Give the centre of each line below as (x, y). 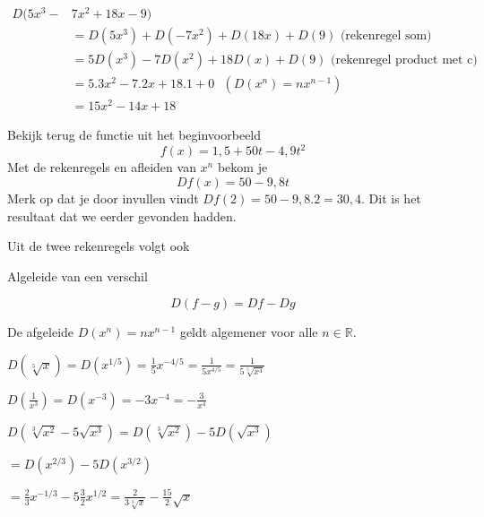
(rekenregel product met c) (404, 60)
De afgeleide (41, 332)
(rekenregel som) (386, 36)
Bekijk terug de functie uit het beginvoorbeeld (134, 135)
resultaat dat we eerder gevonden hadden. (122, 215)
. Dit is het (391, 198)
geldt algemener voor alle (249, 332)
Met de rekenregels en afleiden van (102, 167)
